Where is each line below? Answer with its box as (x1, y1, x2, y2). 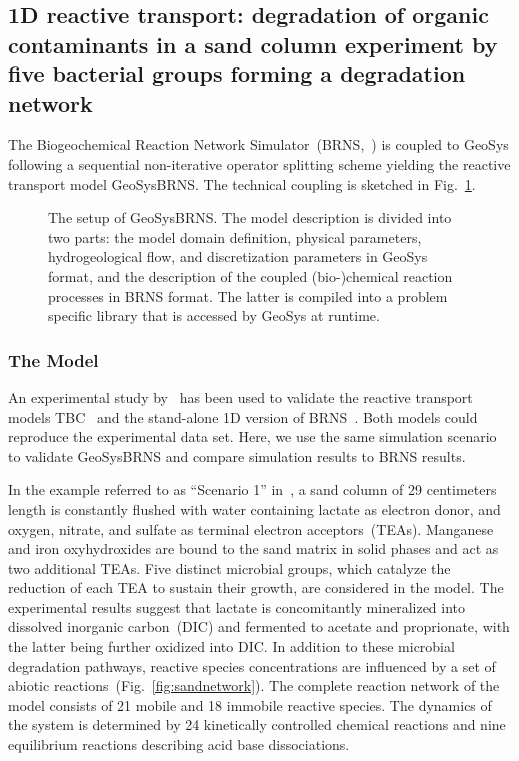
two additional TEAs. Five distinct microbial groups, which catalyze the (8, 557, 451, 578)
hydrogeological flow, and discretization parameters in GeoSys (48, 246, 428, 267)
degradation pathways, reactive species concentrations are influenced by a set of (8, 655, 496, 676)
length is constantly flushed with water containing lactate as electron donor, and (8, 498, 501, 519)
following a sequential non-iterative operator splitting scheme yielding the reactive (8, 153, 511, 174)
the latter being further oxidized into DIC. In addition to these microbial (8, 636, 455, 657)
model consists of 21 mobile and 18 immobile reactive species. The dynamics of (8, 694, 492, 715)
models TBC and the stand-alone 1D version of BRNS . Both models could (8, 406, 478, 427)
